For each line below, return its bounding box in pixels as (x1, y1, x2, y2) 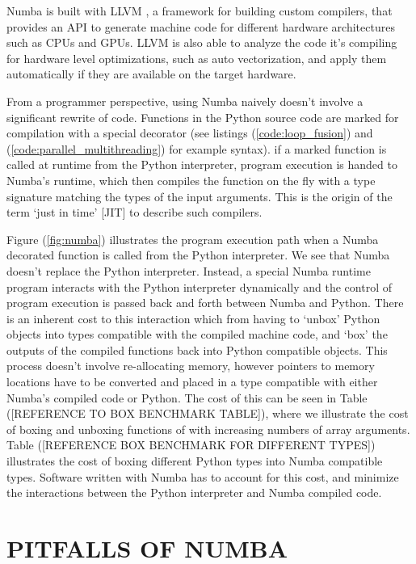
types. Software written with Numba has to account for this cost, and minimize (6, 468, 399, 485)
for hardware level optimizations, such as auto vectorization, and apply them (6, 49, 387, 66)
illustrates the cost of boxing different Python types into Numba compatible (6, 452, 383, 469)
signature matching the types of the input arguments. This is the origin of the (6, 187, 393, 204)
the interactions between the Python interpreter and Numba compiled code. (6, 484, 382, 501)
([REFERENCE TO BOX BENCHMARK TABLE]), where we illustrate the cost (6, 405, 409, 422)
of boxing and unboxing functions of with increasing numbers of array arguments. (6, 420, 410, 437)
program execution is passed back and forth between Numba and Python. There (6, 294, 404, 311)
